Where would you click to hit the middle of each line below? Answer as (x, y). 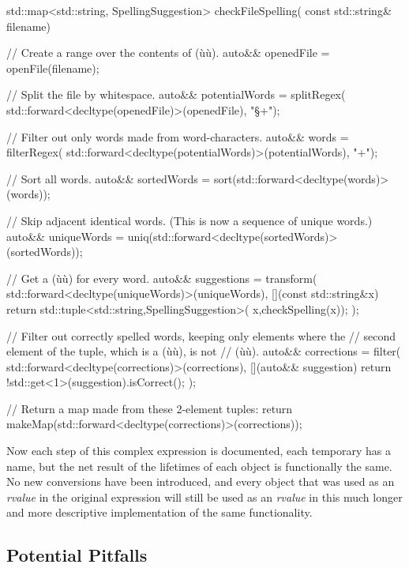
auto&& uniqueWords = (66, 236)
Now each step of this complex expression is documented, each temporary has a (199, 451)
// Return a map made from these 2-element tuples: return (150, 408)
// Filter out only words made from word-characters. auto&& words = (178, 136)
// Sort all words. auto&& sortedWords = (109, 178)
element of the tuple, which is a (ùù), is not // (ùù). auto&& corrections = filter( (204, 351)
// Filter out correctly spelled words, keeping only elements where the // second (201, 335)
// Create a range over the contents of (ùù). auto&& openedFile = (168, 53)
